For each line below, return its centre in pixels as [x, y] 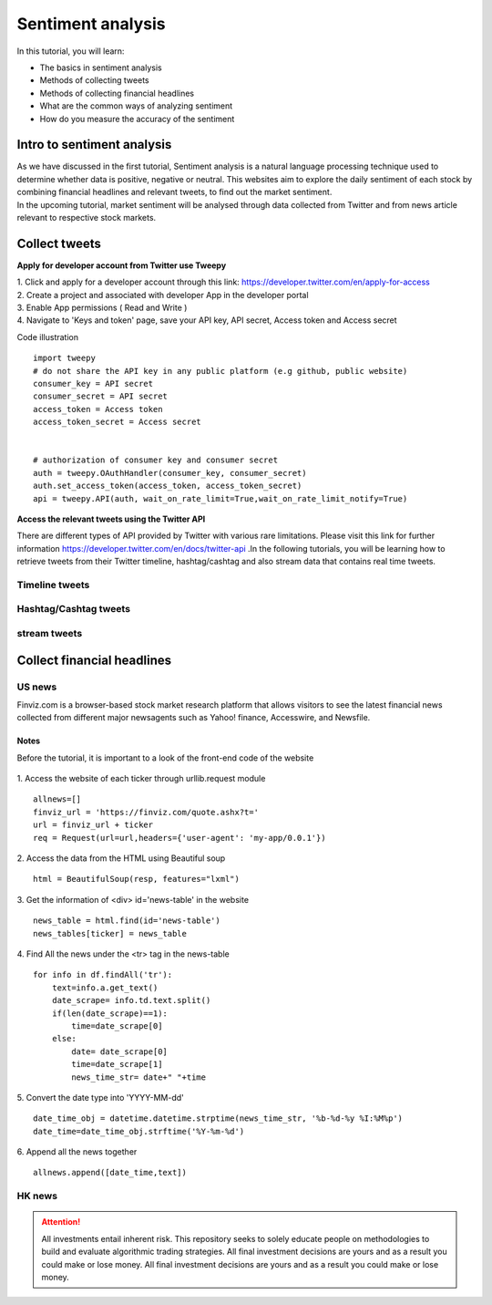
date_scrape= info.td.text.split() [131, 1000]
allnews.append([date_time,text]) [110, 1173]
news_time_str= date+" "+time [139, 1077]
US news [37, 687]
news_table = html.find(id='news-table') [127, 921]
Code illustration [48, 337]
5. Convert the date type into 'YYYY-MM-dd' [100, 1097]
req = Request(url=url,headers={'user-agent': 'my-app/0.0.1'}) [180, 838]
